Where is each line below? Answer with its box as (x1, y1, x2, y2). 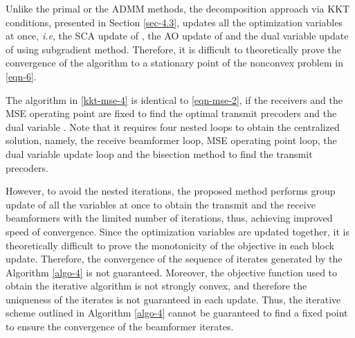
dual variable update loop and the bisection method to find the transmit (6, 146, 313, 161)
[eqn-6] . (6, 69, 37, 83)
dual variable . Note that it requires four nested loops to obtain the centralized (6, 119, 340, 134)
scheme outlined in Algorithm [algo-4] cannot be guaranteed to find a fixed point (6, 305, 348, 320)
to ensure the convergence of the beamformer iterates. (6, 319, 234, 334)
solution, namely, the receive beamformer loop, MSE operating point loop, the (6, 133, 337, 148)
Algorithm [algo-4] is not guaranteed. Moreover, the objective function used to (6, 265, 338, 279)
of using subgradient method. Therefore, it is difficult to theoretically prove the (6, 42, 342, 56)
